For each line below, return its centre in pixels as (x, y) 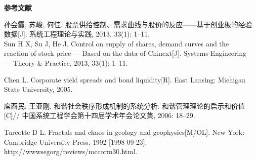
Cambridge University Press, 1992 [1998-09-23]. (76, 141)
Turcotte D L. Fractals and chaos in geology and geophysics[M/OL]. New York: (124, 132)
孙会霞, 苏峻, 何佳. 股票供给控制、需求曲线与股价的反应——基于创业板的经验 (128, 24)
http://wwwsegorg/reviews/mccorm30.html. (71, 151)
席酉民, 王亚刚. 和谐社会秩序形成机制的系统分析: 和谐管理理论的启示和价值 (125, 105)
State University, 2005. (38, 89)
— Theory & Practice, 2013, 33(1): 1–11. (66, 62)
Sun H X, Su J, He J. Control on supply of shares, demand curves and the (117, 43)
